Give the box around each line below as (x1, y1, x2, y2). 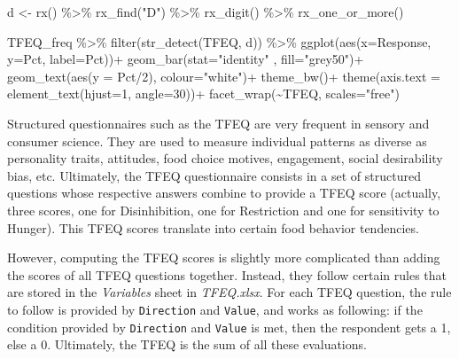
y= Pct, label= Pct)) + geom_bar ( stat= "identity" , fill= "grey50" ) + (7, 50, 364, 68)
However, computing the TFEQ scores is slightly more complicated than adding (7, 248, 440, 267)
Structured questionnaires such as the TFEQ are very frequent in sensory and (7, 113, 430, 132)
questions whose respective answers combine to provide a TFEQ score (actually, (7, 183, 441, 202)
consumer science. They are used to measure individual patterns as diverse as (7, 131, 427, 150)
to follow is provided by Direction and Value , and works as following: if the (7, 300, 423, 318)
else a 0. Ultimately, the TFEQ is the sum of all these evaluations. (7, 335, 367, 354)
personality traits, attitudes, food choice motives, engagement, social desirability (7, 149, 443, 168)
